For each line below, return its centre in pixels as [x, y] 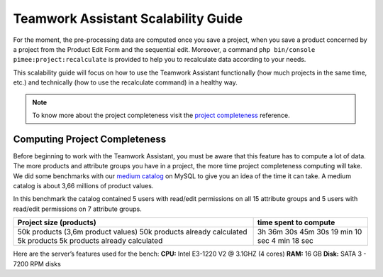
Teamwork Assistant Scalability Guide [128, 18]
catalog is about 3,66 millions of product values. [83, 185]
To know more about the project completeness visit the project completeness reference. [161, 115]
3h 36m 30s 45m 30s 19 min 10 [310, 232]
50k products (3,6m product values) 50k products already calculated [132, 232]
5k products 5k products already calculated [90, 241]
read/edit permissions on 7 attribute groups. [77, 209]
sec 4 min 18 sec [285, 241]
